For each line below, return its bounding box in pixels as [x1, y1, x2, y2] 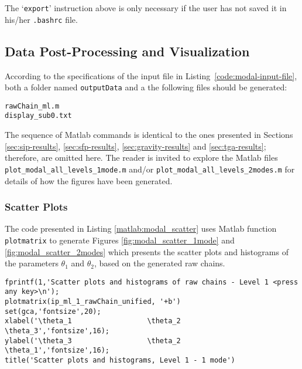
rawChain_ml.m [5, 101, 60, 110]
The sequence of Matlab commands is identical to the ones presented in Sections [5, 128, 293, 141]
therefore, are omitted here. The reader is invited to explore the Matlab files [5, 151, 278, 164]
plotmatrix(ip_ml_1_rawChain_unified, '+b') [5, 297, 181, 306]
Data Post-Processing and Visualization [5, 42, 250, 60]
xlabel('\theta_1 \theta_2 [5, 317, 181, 326]
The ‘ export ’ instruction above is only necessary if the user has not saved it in [5, 2, 287, 13]
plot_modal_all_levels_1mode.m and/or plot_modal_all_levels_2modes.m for [5, 163, 295, 175]
